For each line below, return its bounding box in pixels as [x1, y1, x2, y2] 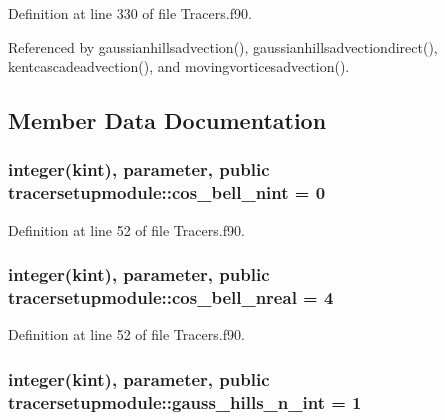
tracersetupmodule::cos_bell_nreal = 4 [8, 285, 334, 310]
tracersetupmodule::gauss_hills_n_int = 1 [8, 389, 362, 414]
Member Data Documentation [8, 105, 327, 136]
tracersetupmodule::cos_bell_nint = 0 [8, 180, 326, 205]
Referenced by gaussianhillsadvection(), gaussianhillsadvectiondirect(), [8, 36, 438, 57]
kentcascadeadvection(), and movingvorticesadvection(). [8, 56, 350, 77]
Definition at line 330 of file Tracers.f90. [8, 3, 252, 23]
